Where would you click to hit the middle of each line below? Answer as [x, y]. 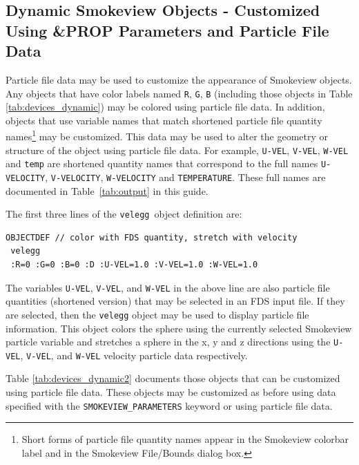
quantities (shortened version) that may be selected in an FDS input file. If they [175, 301]
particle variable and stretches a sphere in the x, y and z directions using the [168, 342]
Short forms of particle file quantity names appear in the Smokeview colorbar [185, 439]
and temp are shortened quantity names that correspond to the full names [162, 163]
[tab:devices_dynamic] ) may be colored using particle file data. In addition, [165, 107]
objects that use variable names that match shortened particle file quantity [164, 120]
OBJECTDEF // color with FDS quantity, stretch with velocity [152, 237]
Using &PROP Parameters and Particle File [167, 30]
